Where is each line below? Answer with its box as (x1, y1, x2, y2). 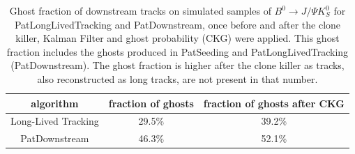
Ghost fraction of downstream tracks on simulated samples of (9, 3, 271, 17)
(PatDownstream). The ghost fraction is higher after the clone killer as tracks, (10, 58, 345, 72)
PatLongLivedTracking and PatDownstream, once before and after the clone (14, 17, 341, 31)
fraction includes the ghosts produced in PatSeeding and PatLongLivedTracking (6, 44, 349, 59)
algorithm (31, 95, 79, 110)
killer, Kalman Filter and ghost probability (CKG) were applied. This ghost (15, 31, 340, 45)
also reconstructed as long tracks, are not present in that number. (37, 71, 318, 86)
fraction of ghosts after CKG (203, 95, 345, 110)
